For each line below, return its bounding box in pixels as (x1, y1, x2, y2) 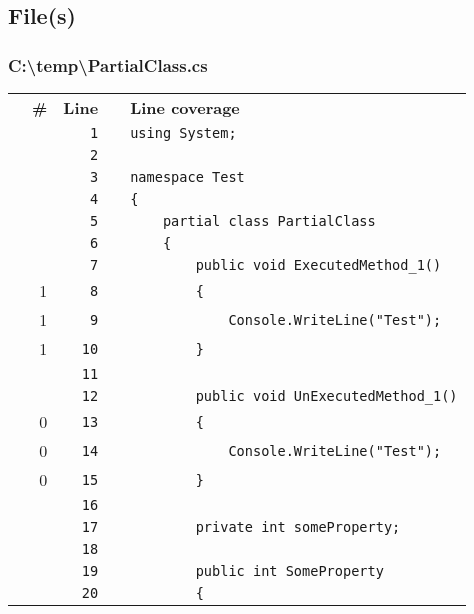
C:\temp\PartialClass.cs (8, 52, 208, 77)
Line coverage (130, 96, 240, 119)
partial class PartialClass (162, 213, 376, 229)
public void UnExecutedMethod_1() (195, 388, 458, 404)
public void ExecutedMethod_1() (195, 257, 442, 273)
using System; (130, 125, 237, 141)
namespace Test (130, 169, 245, 185)
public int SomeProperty (195, 563, 384, 579)
